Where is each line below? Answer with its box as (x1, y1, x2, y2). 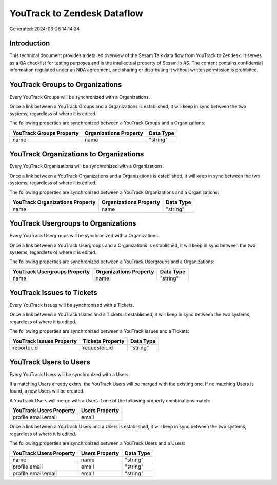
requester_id (83, 344, 113, 351)
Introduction (9, 39, 50, 48)
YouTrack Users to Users (9, 358, 90, 367)
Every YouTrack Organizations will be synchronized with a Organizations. (9, 163, 164, 170)
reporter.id (12, 344, 38, 351)
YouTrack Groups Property (12, 129, 79, 136)
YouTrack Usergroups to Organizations (9, 219, 136, 228)
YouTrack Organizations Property (12, 198, 96, 206)
